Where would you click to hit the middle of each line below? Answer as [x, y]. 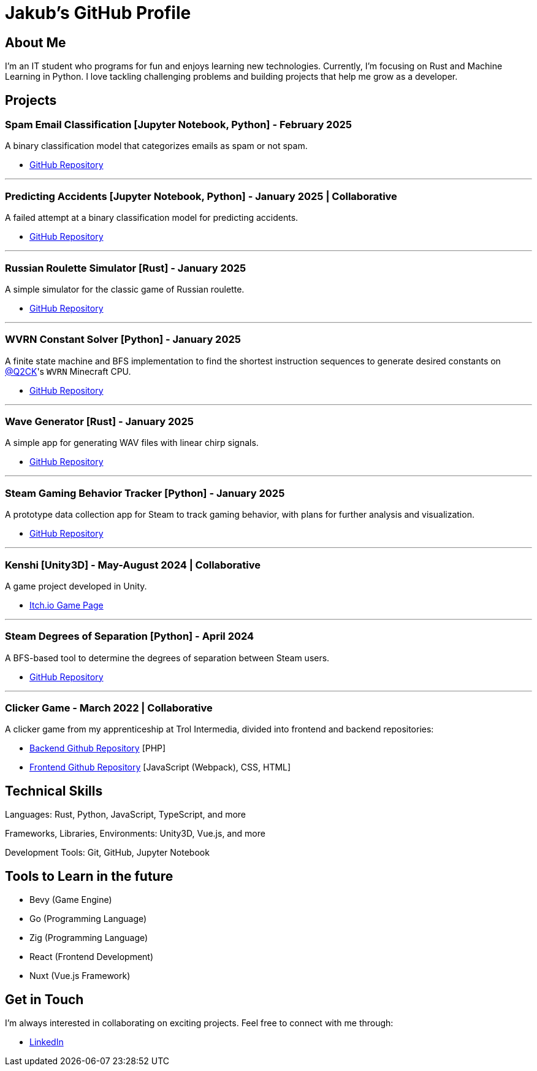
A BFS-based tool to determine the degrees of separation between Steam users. [167, 658]
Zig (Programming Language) [89, 938]
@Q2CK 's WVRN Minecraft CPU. [68, 371]
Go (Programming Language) [88, 919]
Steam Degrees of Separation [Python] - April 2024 [130, 636]
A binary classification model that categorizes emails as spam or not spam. [156, 146]
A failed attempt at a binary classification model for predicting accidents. [152, 218]
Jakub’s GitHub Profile [98, 13]
